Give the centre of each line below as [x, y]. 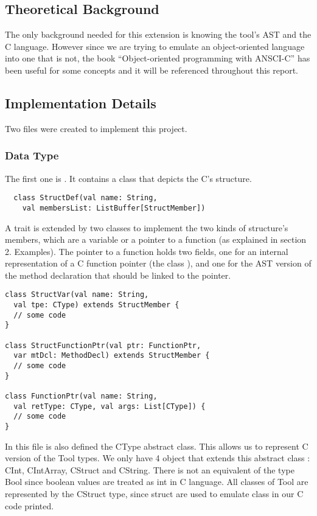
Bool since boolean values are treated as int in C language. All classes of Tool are [157, 482]
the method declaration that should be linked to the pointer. [118, 275]
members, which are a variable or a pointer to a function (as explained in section [156, 239]
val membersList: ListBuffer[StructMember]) [114, 208]
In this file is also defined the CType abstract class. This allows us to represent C [157, 446]
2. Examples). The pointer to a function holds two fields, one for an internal [147, 251]
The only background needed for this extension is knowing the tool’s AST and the [158, 34]
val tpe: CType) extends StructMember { [96, 305]
